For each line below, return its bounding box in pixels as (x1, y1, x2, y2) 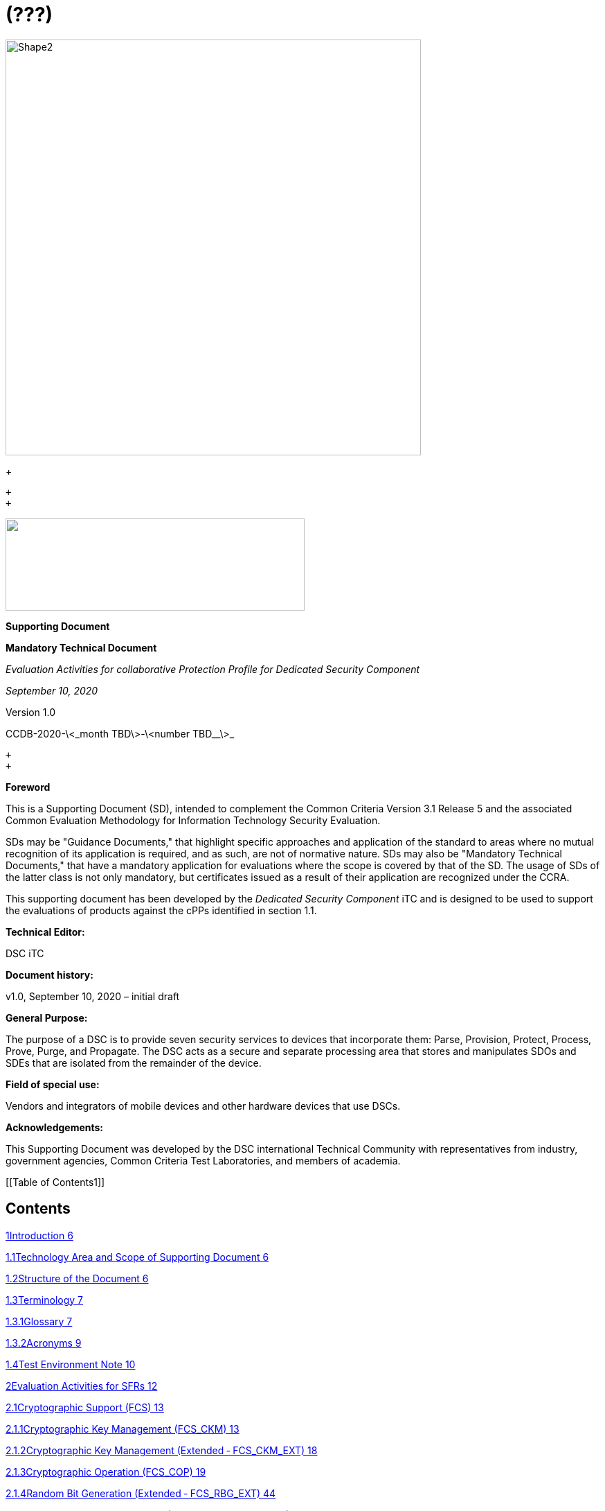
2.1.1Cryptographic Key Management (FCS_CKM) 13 (6, 1422, 240, 1435)
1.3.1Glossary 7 (6, 1315, 73, 1327)
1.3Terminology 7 (6, 1293, 84, 1306)
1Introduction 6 (6, 1229, 73, 1241)
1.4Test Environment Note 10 (6, 1358, 136, 1370)
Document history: (6, 968, 93, 981)
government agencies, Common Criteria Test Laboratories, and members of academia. (6, 1154, 401, 1167)
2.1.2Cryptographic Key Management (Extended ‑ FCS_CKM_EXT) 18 (6, 1444, 318, 1456)
